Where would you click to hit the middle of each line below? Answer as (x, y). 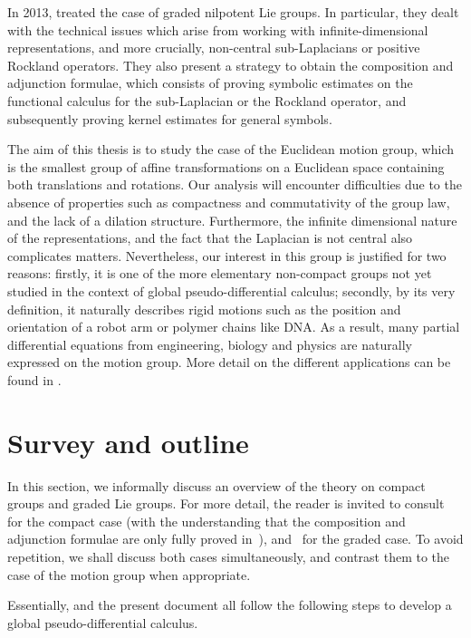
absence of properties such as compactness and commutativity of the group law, (229, 202)
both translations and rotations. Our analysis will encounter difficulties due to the (235, 184)
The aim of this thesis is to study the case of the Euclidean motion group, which (231, 149)
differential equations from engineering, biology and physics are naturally (210, 344)
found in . (34, 379)
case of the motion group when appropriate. (129, 574)
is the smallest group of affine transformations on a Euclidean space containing (226, 166)
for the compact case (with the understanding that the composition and (207, 521)
